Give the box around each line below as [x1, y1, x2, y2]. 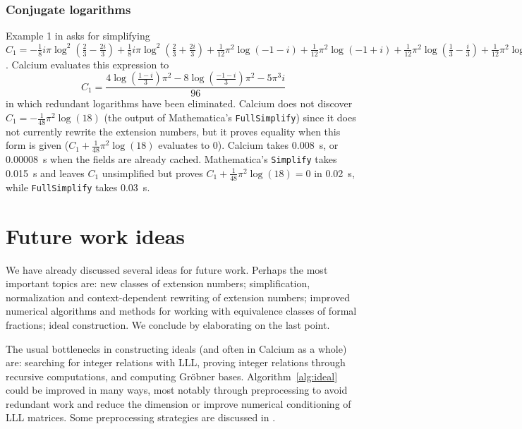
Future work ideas [6, 221, 186, 250]
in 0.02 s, [314, 165, 355, 180]
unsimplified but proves [102, 165, 203, 180]
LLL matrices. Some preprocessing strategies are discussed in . [6, 410, 276, 425]
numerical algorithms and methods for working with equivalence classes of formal [6, 303, 357, 318]
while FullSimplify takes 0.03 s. [6, 179, 150, 194]
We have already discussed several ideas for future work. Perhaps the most [6, 262, 328, 277]
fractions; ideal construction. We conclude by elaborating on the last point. [6, 317, 330, 332]
